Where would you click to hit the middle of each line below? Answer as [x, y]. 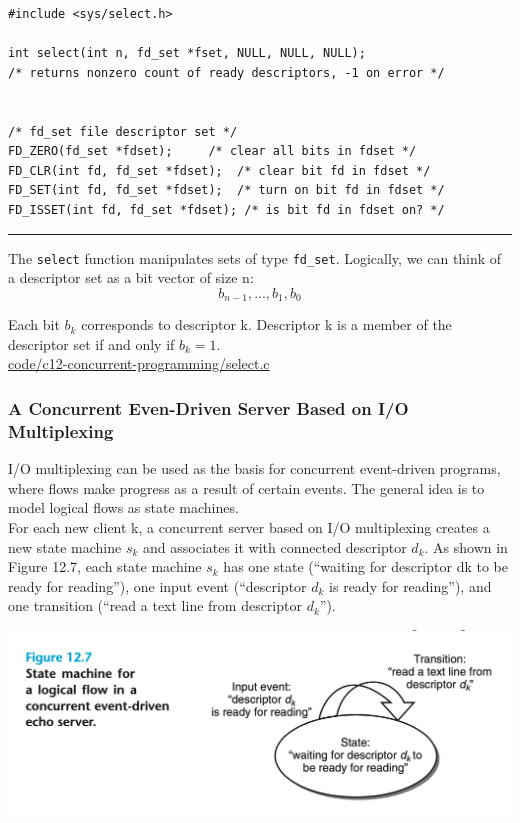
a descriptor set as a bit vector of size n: [131, 277]
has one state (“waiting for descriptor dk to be [365, 566]
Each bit [34, 324]
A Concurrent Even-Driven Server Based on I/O [208, 407]
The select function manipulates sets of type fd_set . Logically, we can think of [255, 257]
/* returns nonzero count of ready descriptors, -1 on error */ [226, 72]
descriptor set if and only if [91, 343]
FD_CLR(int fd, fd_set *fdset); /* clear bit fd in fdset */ [219, 170]
